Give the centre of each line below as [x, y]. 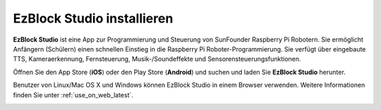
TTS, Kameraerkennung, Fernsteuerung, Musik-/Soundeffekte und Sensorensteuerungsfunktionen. [157, 59]
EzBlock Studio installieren [93, 18]
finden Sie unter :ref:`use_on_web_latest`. [73, 94]
